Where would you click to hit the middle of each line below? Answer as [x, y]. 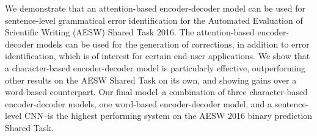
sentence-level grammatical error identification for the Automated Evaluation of [154, 20]
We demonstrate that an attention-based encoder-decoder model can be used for [155, 8]
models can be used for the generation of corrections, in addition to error [173, 44]
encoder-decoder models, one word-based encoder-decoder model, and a [139, 103]
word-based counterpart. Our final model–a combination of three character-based [156, 92]
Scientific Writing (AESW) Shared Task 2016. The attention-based [130, 32]
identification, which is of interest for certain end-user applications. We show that [158, 56]
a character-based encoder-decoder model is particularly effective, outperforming [155, 67]
